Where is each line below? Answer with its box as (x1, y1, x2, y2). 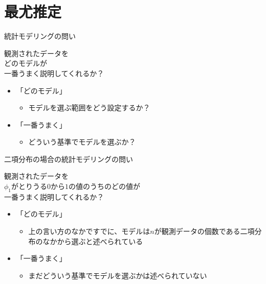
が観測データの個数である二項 (154, 226, 255, 236)
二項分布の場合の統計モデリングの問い (4, 153, 133, 164)
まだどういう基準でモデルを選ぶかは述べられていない (28, 270, 207, 280)
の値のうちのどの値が (69, 181, 141, 192)
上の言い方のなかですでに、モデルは (28, 226, 150, 236)
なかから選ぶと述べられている (42, 235, 143, 246)
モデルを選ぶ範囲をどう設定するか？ (28, 102, 150, 113)
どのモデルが (4, 58, 47, 68)
